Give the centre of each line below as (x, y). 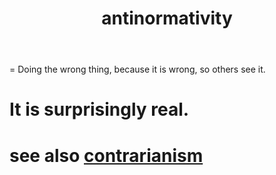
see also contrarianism (106, 155)
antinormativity (167, 18)
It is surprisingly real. (99, 109)
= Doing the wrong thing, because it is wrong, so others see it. (137, 69)
